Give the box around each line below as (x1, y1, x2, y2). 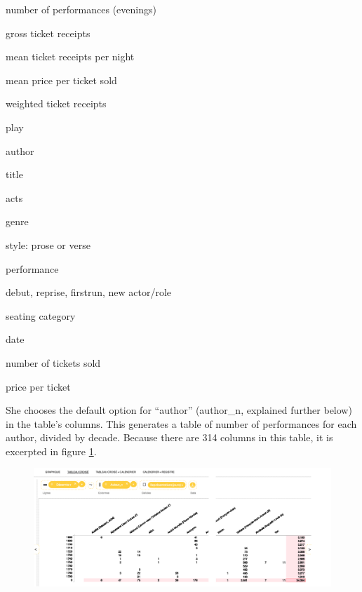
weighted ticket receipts (6, 96, 107, 111)
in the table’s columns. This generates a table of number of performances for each (6, 416, 357, 431)
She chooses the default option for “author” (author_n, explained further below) (6, 403, 352, 417)
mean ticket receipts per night (6, 49, 135, 64)
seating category (6, 308, 76, 323)
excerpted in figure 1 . (6, 443, 97, 458)
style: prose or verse (6, 237, 90, 252)
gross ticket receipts (6, 25, 90, 40)
